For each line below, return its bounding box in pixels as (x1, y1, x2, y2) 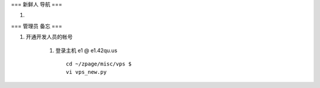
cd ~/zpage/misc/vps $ (66, 60, 132, 67)
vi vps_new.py (66, 69, 107, 76)
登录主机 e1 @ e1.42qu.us (55, 47, 118, 54)
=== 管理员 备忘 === (11, 22, 62, 30)
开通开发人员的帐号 (25, 33, 73, 41)
